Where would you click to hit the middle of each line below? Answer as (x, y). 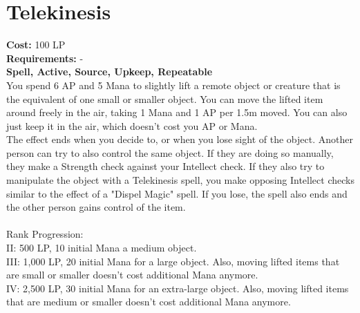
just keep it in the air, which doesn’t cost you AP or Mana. (132, 125)
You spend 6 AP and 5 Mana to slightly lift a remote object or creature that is (173, 85)
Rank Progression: (45, 234)
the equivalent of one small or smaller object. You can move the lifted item (165, 98)
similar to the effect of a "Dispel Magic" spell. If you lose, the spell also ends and (177, 193)
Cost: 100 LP (36, 45)
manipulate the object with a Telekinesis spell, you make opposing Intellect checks (180, 180)
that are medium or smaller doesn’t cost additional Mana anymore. (149, 302)
